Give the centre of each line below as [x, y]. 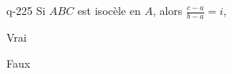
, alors [167, 10]
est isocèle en [109, 10]
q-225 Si [26, 10]
